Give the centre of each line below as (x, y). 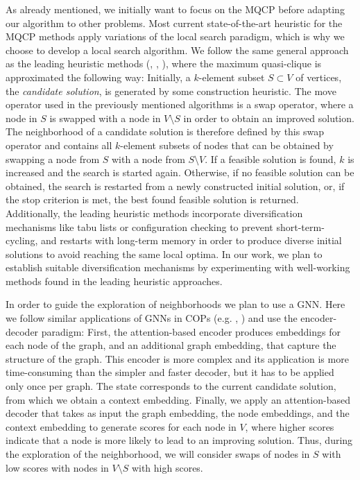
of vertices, (319, 77)
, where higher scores (290, 426)
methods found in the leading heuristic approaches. (114, 281)
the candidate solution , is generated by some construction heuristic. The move (171, 91)
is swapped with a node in (105, 118)
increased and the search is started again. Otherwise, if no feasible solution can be (180, 172)
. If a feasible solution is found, (271, 158)
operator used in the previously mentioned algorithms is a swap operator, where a (180, 104)
